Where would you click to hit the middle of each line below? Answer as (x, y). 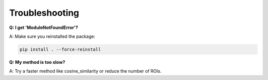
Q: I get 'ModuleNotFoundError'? (44, 27)
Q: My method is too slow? (37, 62)
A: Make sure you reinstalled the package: (52, 36)
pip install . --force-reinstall (60, 49)
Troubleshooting (44, 13)
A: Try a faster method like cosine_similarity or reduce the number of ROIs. (85, 71)
